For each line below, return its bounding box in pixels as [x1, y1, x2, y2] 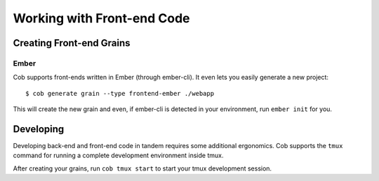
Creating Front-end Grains [13, 37, 131, 49]
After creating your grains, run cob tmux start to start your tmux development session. [13, 164, 272, 173]
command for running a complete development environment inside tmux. [13, 151, 224, 160]
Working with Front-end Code [13, 10, 190, 26]
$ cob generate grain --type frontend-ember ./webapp [25, 89, 214, 97]
